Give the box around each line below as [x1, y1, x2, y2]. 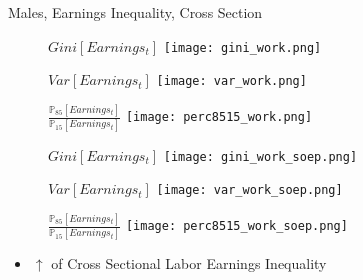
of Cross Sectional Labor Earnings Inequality [51, 253, 327, 274]
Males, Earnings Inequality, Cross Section [8, 2, 263, 22]
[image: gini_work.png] [163, 40, 322, 55]
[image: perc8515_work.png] [125, 110, 313, 125]
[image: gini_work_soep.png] [163, 149, 358, 164]
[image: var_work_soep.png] [156, 183, 343, 198]
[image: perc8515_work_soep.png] [125, 219, 348, 234]
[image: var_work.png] [156, 74, 307, 89]
